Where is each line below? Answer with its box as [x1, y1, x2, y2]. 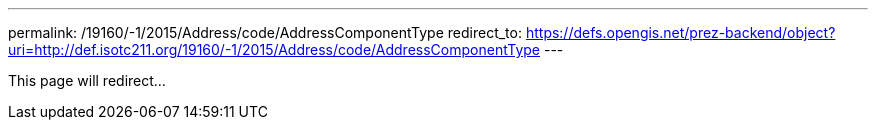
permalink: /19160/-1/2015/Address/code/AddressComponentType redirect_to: [8, 24, 522, 41]
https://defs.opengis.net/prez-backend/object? [525, 24, 836, 41]
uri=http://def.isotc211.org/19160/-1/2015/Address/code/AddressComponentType [8, 41, 541, 58]
